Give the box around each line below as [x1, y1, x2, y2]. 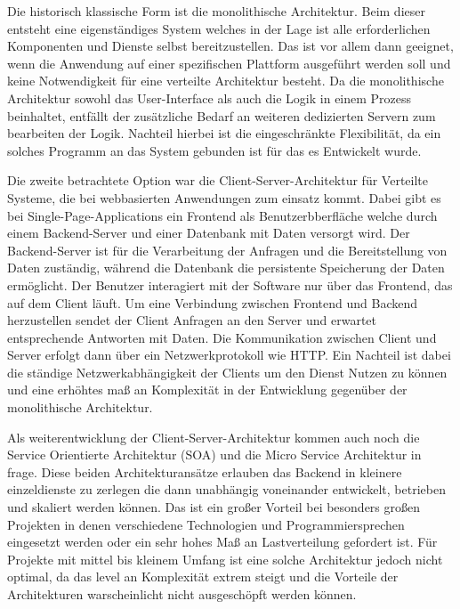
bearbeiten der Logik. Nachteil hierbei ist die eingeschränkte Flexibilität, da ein [7, 124, 441, 142]
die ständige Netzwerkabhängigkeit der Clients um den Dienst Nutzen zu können [7, 362, 448, 381]
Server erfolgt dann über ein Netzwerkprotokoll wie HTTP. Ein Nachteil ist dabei [7, 345, 451, 364]
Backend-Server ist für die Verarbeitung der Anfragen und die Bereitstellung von [7, 240, 448, 259]
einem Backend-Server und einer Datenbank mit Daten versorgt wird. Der [7, 223, 410, 242]
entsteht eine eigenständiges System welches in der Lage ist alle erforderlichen [7, 19, 431, 37]
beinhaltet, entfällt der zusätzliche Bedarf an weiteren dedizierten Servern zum [7, 106, 436, 125]
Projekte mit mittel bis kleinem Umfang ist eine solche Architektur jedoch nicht [7, 549, 443, 568]
